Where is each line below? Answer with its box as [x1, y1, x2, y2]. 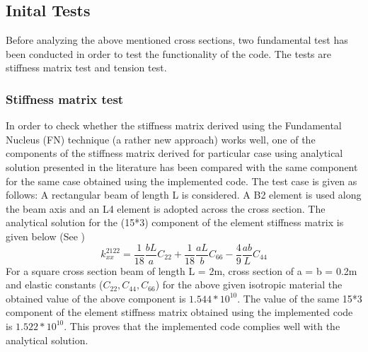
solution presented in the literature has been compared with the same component [6, 159, 358, 174]
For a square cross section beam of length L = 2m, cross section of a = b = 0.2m [6, 263, 357, 278]
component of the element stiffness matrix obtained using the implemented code [6, 305, 353, 319]
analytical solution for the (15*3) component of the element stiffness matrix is [6, 215, 344, 230]
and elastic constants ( [6, 277, 103, 292]
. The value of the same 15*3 [237, 291, 362, 305]
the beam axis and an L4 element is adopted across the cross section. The [6, 201, 326, 216]
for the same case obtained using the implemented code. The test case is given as [6, 173, 357, 188]
